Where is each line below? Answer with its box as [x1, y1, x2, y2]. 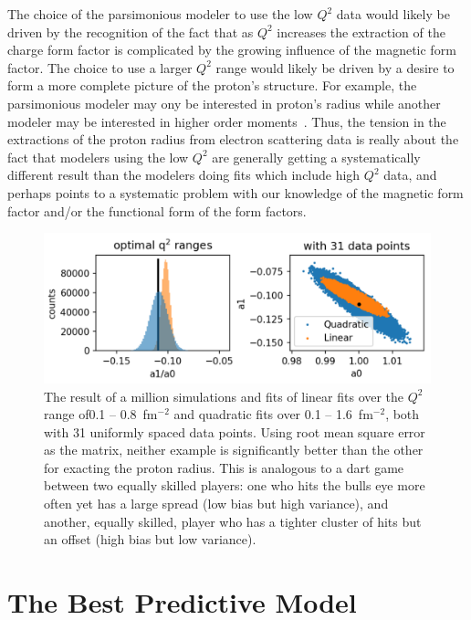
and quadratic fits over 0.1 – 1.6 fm [173, 405, 373, 424]
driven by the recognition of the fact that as [7, 22, 254, 41]
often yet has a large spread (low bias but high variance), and [44, 494, 389, 513]
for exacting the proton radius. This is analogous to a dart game [44, 457, 404, 477]
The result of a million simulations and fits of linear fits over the [44, 386, 404, 405]
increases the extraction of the [277, 22, 445, 41]
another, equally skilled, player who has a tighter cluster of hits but [44, 511, 422, 531]
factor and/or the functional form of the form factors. [7, 201, 307, 220]
